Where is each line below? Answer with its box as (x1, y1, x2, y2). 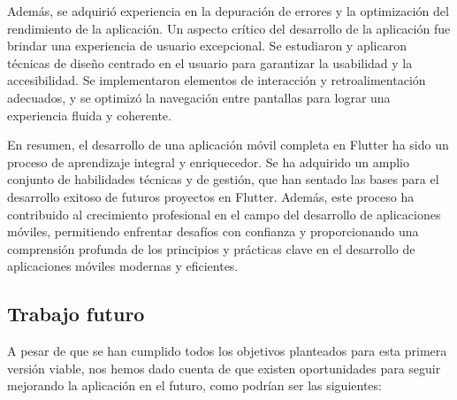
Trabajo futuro (7, 300, 145, 327)
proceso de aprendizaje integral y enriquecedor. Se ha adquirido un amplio (7, 152, 409, 171)
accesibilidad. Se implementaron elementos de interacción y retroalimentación (7, 71, 426, 89)
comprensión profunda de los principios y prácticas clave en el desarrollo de (7, 239, 415, 258)
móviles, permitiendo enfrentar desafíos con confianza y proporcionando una (7, 222, 419, 241)
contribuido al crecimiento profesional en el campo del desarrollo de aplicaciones (7, 204, 441, 223)
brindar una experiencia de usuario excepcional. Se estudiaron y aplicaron (7, 36, 407, 55)
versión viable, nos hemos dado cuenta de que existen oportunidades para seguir (7, 358, 441, 377)
